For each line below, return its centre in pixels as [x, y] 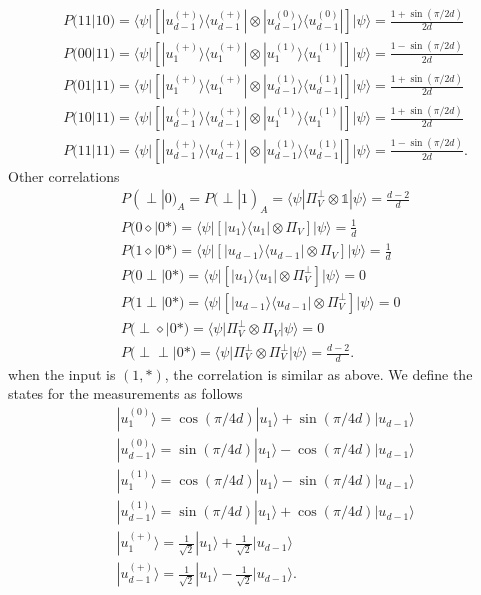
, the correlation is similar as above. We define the [318, 373]
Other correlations [64, 175]
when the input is [62, 373]
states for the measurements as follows [125, 393]
